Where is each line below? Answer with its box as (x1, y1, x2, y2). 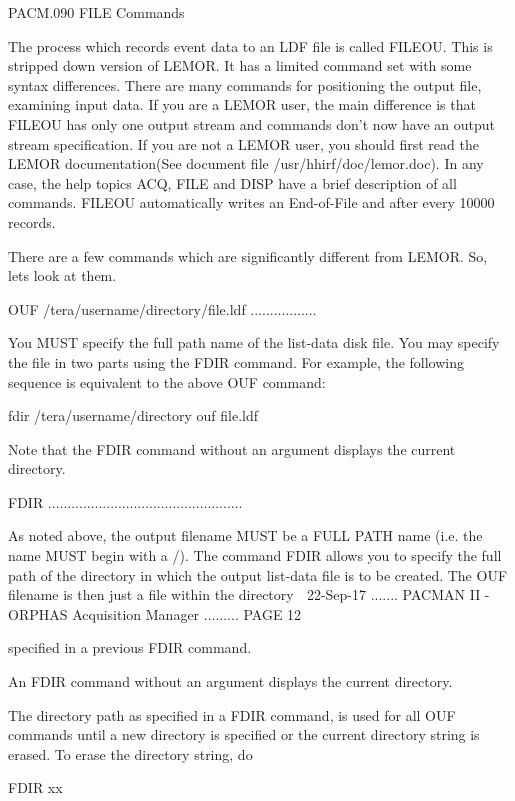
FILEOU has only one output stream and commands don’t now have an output (8, 113, 495, 134)
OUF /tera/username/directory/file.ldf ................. (8, 298, 317, 319)
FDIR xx (8, 777, 63, 798)
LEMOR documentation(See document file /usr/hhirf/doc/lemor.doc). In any (8, 153, 484, 174)
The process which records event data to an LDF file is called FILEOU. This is (8, 35, 493, 56)
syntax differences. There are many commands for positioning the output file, (8, 74, 482, 95)
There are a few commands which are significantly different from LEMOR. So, (8, 245, 488, 266)
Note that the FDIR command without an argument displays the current (8, 438, 456, 459)
